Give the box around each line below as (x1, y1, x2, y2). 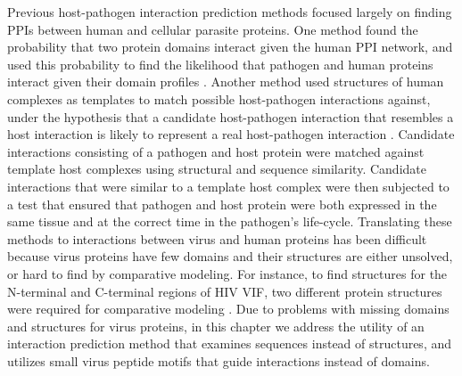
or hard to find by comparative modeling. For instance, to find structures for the (7, 264, 448, 282)
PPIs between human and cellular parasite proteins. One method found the (7, 20, 418, 38)
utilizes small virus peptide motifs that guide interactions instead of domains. (7, 351, 430, 370)
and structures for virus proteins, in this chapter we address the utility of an (7, 316, 425, 335)
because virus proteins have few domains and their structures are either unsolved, (7, 247, 453, 266)
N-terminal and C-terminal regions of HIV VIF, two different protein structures (7, 282, 442, 300)
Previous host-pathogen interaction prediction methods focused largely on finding (7, 3, 452, 20)
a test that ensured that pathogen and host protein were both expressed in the (7, 194, 437, 213)
